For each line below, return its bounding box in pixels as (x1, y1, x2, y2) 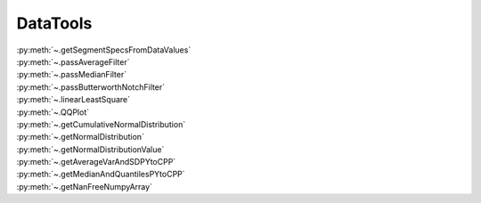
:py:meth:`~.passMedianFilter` (16, 69, 127, 80)
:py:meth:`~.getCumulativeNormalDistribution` (16, 118, 186, 129)
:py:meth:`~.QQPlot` (16, 107, 89, 118)
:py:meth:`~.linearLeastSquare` (16, 94, 131, 105)
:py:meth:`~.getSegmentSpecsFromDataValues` (16, 45, 192, 55)
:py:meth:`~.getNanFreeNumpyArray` (16, 181, 153, 191)
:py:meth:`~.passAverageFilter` (16, 56, 130, 67)
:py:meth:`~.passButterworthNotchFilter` (16, 81, 165, 93)
